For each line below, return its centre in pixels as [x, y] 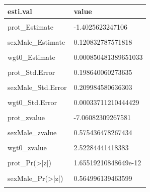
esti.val [20, 11]
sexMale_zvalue [32, 132]
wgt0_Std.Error [32, 102]
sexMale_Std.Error [37, 87]
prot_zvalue [26, 117]
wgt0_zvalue [27, 148]
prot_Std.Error [31, 72]
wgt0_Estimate [31, 57]
